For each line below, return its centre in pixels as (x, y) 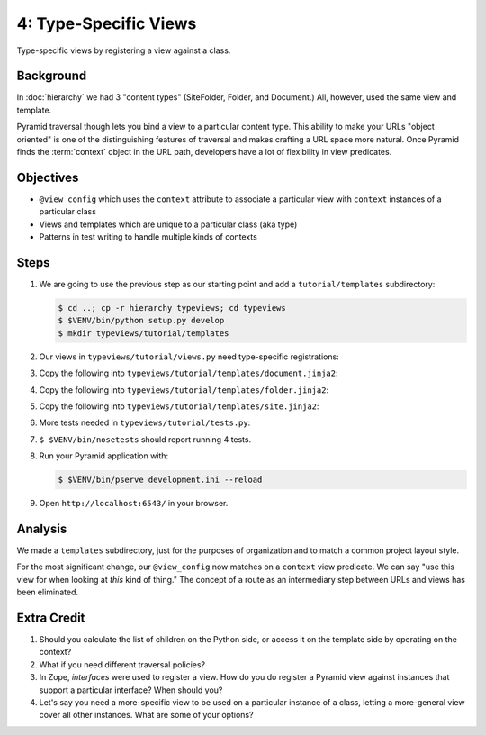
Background (52, 76)
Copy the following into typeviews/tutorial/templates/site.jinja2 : (179, 406)
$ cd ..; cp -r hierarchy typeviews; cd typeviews (172, 308)
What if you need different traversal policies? (122, 664)
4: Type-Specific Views (107, 23)
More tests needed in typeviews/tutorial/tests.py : (145, 422)
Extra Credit (51, 617)
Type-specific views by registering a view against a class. (124, 50)
